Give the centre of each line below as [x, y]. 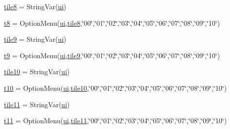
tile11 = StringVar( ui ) [37, 104]
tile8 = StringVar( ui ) [35, 6]
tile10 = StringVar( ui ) [37, 72]
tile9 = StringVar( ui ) [35, 39]
